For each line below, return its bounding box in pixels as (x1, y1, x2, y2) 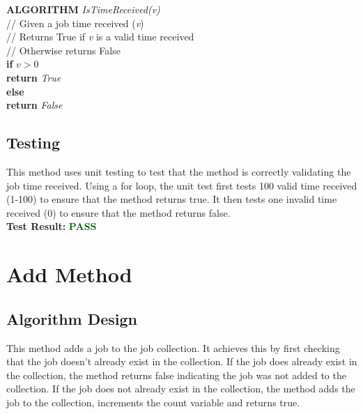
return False (6, 98, 63, 112)
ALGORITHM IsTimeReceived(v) (6, 2, 160, 16)
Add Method (6, 260, 132, 289)
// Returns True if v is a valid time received (6, 29, 194, 44)
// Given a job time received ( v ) (6, 15, 144, 30)
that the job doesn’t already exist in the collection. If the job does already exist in (6, 354, 357, 369)
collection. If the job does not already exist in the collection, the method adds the (6, 381, 355, 396)
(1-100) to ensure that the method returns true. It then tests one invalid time (6, 192, 337, 206)
